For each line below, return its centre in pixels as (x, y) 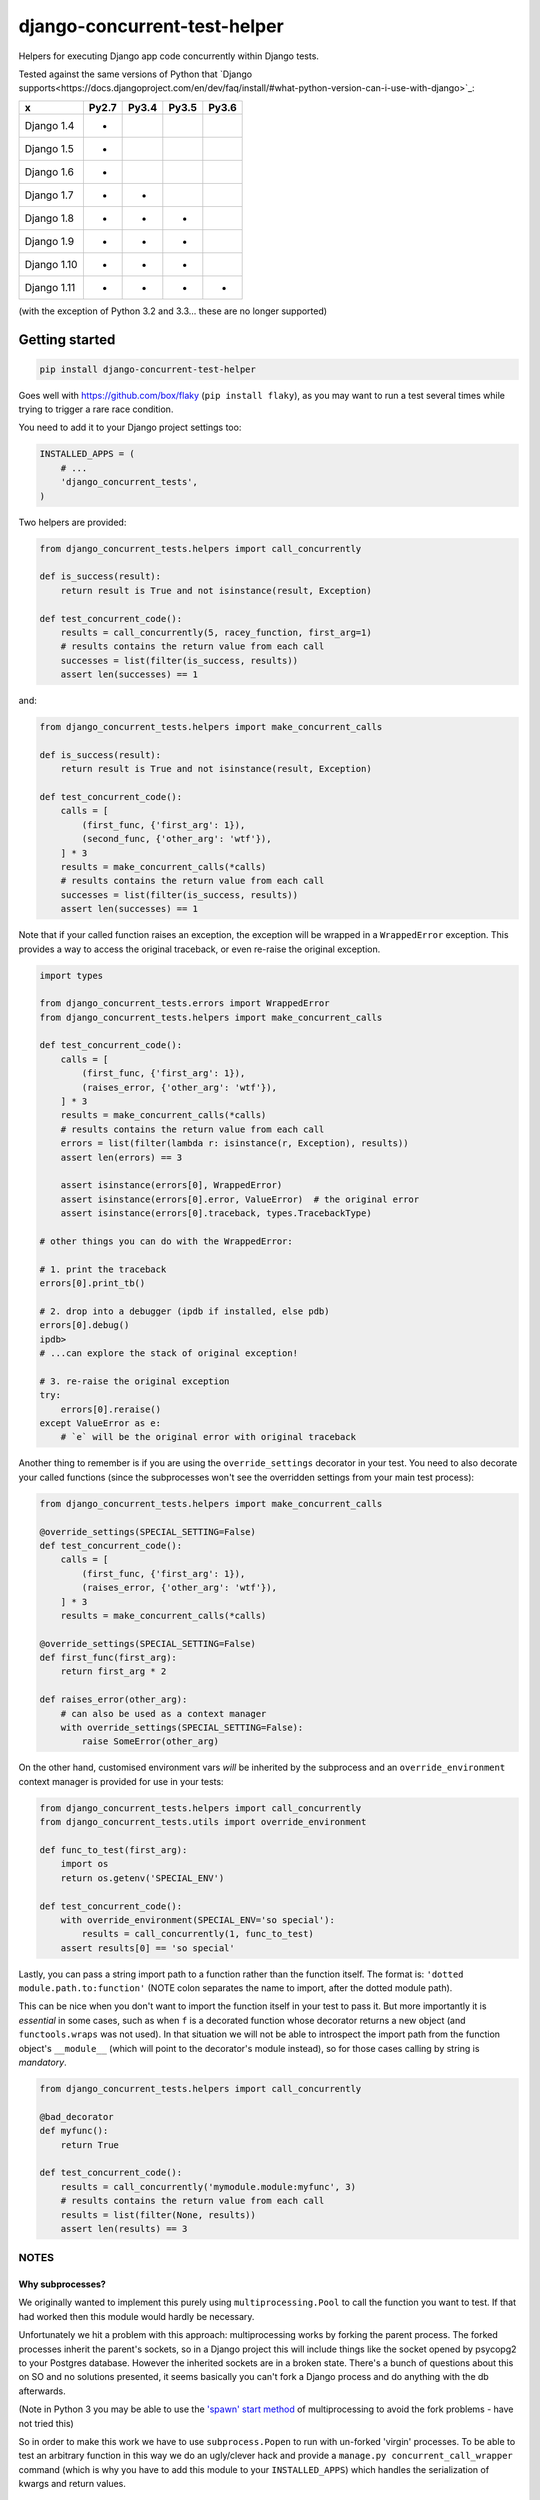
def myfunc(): (74, 2131)
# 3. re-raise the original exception (134, 1381)
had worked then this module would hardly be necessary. (136, 2316)
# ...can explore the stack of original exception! (169, 1353)
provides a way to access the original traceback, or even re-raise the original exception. (199, 949)
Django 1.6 (49, 172)
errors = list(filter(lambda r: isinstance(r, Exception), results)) (234, 1143)
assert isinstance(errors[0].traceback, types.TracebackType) (216, 1213)
